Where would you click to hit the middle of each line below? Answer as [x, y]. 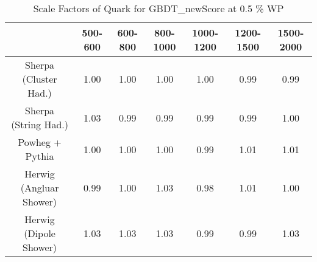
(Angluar [40, 188]
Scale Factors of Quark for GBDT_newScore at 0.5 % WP [158, 8]
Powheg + [40, 142]
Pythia [40, 156]
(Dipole [40, 233]
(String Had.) [40, 124]
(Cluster [40, 79]
